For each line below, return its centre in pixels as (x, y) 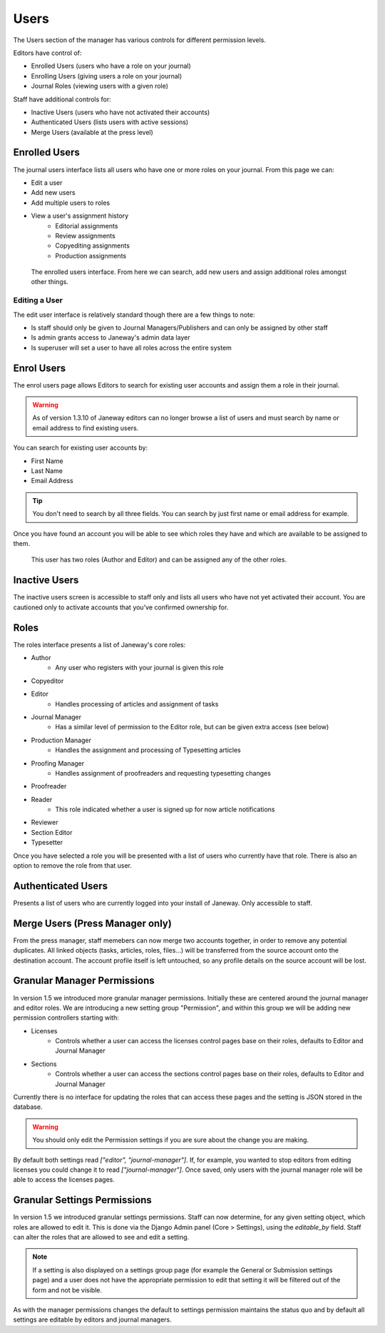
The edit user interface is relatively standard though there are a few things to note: (134, 315)
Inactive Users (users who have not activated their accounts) (120, 112)
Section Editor (52, 832)
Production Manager (61, 740)
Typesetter (47, 843)
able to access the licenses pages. (64, 1180)
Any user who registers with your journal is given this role (139, 668)
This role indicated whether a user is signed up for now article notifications (165, 809)
